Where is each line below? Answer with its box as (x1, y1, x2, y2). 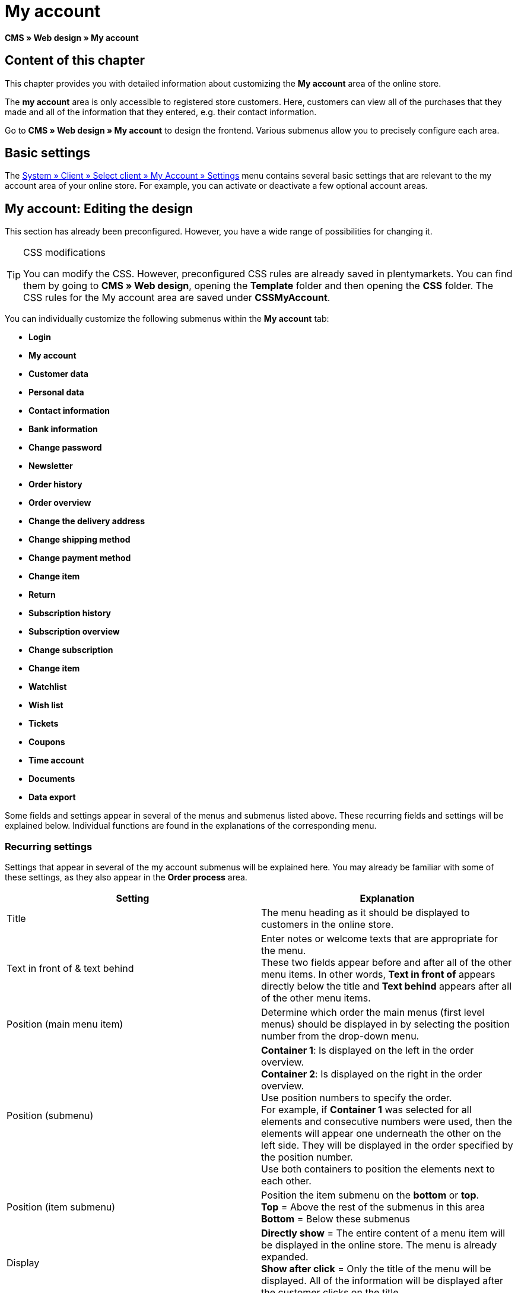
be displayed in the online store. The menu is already (261, 1239, 497, 1251)
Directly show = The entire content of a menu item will (261, 1227, 506, 1240)
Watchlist (28, 682, 67, 692)
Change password (28, 442, 102, 453)
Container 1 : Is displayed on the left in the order (261, 1044, 474, 1057)
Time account (28, 755, 84, 766)
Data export (28, 792, 76, 803)
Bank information (28, 424, 98, 435)
